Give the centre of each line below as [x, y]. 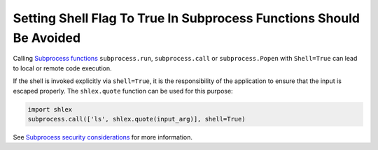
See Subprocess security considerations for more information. [103, 137]
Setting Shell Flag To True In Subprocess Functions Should [187, 18]
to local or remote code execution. [62, 68]
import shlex [50, 109]
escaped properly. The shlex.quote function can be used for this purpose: [123, 91]
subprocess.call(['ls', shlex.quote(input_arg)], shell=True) [136, 119]
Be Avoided [47, 38]
